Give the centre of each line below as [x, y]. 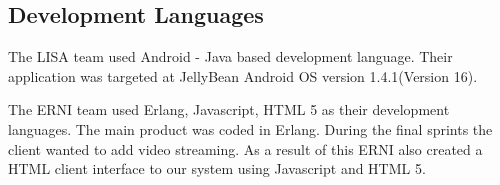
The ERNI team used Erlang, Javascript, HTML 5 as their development [229, 109]
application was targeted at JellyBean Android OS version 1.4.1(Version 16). [243, 75]
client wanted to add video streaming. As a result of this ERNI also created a [245, 148]
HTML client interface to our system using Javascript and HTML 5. [217, 168]
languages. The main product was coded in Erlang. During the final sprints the [250, 128]
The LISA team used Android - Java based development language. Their [230, 56]
